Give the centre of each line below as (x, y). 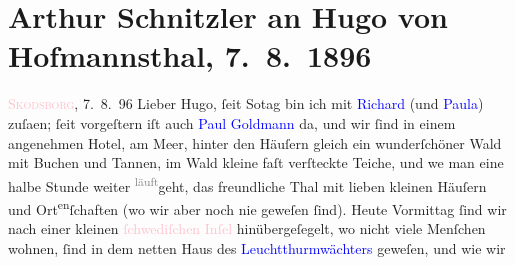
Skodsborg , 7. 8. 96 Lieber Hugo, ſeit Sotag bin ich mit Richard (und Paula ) (246, 103)
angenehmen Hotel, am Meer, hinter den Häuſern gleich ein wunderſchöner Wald (255, 142)
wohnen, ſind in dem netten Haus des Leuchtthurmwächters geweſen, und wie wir (257, 247)
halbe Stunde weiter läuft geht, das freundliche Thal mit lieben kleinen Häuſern (247, 184)
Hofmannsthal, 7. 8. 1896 (190, 55)
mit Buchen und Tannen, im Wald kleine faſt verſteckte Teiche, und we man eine (256, 162)
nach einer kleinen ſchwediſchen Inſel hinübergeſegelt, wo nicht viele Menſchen (247, 228)
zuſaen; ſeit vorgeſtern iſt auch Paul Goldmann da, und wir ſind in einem (232, 122)
